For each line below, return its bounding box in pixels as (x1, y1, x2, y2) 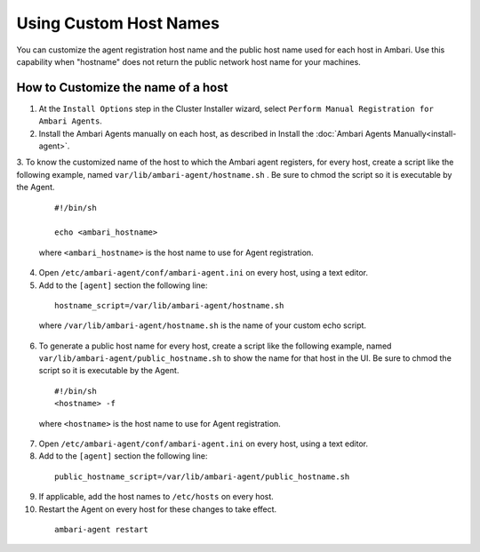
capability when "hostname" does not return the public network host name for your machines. (16, 56, 362, 67)
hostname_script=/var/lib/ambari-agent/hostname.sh (54, 300, 284, 310)
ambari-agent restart (54, 524, 148, 534)
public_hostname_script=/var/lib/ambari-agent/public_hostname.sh (54, 471, 350, 482)
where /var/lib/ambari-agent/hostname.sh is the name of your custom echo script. (38, 320, 367, 331)
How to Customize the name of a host (16, 80, 228, 95)
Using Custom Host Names (16, 13, 220, 33)
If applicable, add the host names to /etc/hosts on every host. (38, 492, 275, 502)
